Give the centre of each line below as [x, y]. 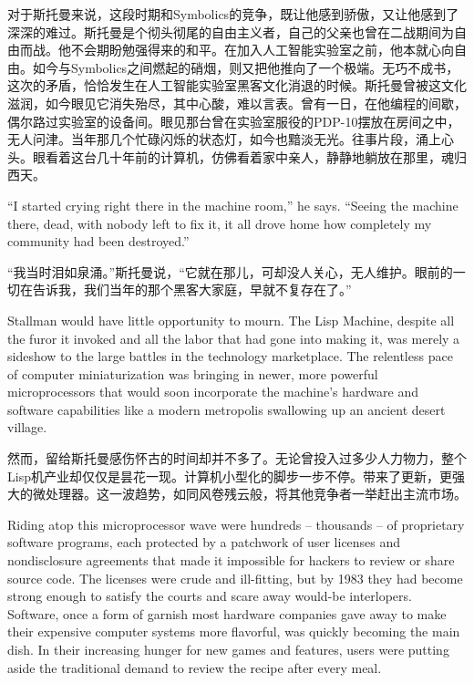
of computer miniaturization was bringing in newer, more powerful [193, 373]
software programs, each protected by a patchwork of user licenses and [204, 542]
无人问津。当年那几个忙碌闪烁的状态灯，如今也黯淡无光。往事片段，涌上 [224, 139]
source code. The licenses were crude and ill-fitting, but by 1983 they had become [235, 578]
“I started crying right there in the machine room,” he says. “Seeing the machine [233, 205]
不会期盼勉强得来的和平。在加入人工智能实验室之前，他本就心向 [262, 50]
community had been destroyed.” [98, 241]
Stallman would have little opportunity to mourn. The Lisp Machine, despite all [231, 320]
